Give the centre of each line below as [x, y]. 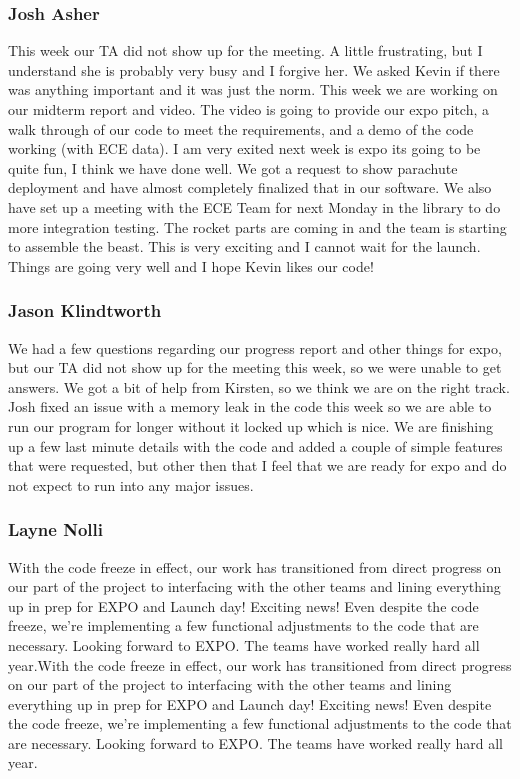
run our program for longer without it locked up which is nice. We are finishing [251, 425]
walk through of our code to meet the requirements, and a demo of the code [241, 128]
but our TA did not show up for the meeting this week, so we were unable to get [255, 367]
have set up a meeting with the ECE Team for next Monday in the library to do [254, 206]
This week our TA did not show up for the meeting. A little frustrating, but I [245, 50]
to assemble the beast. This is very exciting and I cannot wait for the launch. [244, 246]
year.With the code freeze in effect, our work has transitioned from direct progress [260, 664]
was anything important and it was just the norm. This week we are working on [253, 89]
